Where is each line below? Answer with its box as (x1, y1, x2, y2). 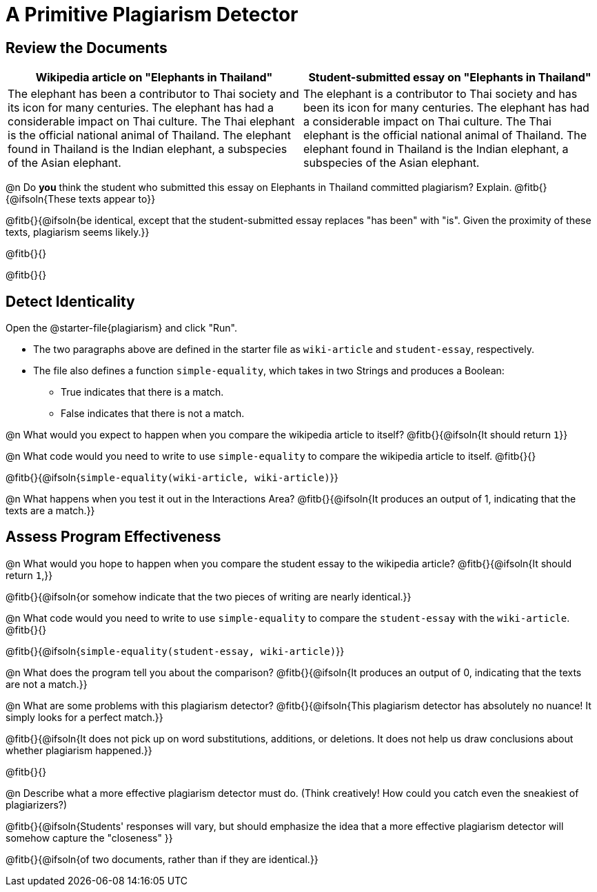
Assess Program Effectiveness (6, 528, 221, 546)
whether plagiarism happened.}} (6, 744, 152, 756)
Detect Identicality (6, 292, 135, 310)
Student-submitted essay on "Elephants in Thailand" (308, 70, 591, 85)
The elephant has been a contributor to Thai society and (8, 87, 299, 101)
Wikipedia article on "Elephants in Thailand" (35, 70, 273, 85)
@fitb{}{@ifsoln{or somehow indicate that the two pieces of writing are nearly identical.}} (6, 590, 412, 602)
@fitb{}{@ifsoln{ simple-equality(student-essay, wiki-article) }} (6, 645, 345, 657)
